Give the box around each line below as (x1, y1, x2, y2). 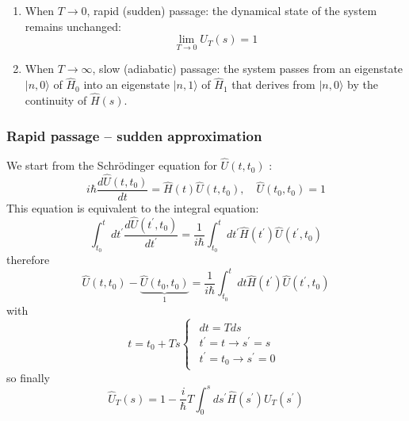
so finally (6, 369, 50, 385)
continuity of (25, 92, 87, 109)
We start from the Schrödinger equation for (6, 157, 217, 174)
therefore (6, 251, 50, 268)
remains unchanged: (25, 17, 121, 34)
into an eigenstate (83, 76, 170, 93)
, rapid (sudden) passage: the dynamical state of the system (86, 2, 377, 18)
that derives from (231, 76, 315, 93)
